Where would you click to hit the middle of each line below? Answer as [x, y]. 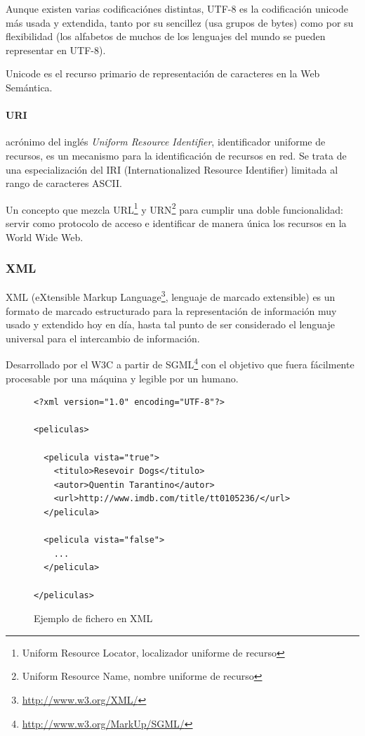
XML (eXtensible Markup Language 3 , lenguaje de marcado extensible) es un [171, 296]
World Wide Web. [45, 237]
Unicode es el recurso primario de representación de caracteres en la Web [163, 73]
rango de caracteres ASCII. [64, 183]
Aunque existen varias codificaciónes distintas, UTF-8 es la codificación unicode [177, 8]
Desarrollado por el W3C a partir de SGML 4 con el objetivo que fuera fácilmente [180, 363]
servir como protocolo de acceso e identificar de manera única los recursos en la [176, 222]
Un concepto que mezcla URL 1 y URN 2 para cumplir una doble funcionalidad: [174, 208]
